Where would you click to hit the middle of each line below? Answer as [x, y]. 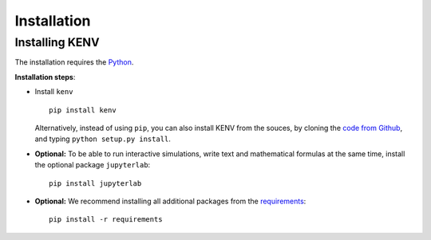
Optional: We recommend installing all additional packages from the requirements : [170, 201]
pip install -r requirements [106, 220]
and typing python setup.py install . [103, 139]
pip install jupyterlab [95, 183]
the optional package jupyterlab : [93, 165]
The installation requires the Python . [74, 62]
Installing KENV [57, 42]
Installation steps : [45, 77]
